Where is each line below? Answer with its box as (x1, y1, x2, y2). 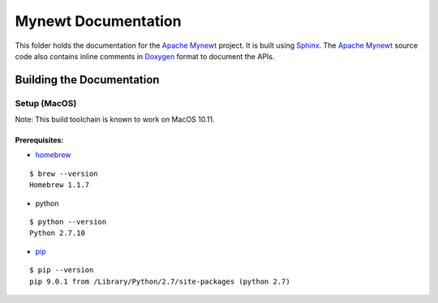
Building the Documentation (15, 73, 160, 87)
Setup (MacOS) (15, 97, 77, 109)
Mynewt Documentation (15, 12, 182, 30)
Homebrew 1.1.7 (29, 181, 90, 190)
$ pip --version (29, 266, 94, 275)
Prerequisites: (15, 135, 64, 145)
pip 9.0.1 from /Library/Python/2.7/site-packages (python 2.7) (29, 276, 291, 286)
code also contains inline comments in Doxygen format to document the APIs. (15, 51, 275, 61)
